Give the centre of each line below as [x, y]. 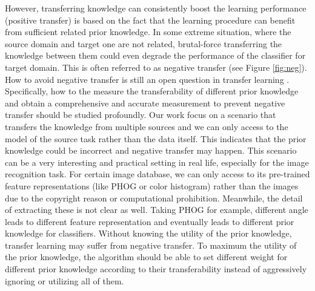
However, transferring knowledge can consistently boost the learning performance [156, 8]
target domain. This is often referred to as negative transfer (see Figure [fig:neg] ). [156, 67]
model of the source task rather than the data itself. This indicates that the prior [156, 138]
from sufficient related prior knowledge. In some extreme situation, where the [148, 32]
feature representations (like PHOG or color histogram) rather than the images [152, 185]
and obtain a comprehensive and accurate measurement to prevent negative [145, 103]
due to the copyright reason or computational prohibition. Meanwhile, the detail [154, 198]
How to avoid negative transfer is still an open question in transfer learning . [147, 79]
